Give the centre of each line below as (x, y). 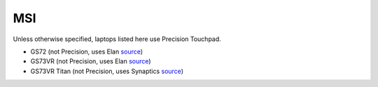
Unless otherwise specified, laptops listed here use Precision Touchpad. (117, 39)
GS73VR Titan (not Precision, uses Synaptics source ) (107, 71)
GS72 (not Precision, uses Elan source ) (87, 52)
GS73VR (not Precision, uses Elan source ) (91, 61)
